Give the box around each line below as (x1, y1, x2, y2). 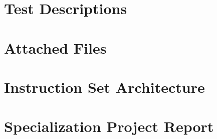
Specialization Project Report (4, 116, 214, 136)
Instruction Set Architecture (4, 76, 205, 97)
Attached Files (4, 37, 107, 58)
